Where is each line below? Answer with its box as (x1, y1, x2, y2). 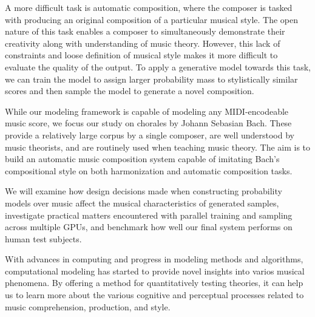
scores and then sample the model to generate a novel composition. (5, 84, 254, 97)
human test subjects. (5, 232, 82, 245)
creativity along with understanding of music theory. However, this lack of (5, 36, 280, 49)
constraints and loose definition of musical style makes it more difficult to (5, 49, 278, 61)
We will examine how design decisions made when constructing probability (5, 185, 282, 197)
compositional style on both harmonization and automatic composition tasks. (5, 164, 293, 177)
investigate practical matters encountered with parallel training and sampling (5, 208, 293, 221)
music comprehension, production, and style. (5, 300, 171, 313)
